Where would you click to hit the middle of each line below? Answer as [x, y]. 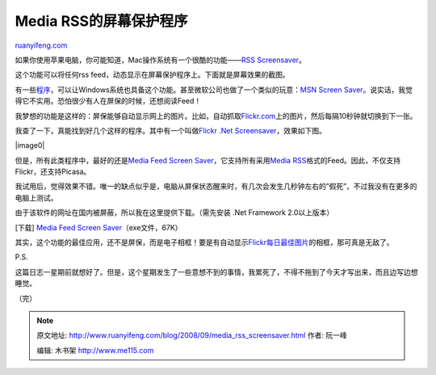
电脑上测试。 [36, 197]
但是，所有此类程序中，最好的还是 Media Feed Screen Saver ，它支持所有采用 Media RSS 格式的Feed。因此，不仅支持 [208, 160]
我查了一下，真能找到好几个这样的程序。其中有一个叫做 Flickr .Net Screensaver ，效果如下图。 [170, 130]
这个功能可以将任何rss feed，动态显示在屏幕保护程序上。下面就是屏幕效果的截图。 [152, 75]
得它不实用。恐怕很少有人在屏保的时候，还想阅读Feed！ [108, 101]
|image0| [30, 145]
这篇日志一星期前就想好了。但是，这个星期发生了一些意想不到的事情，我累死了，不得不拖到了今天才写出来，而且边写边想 [216, 272]
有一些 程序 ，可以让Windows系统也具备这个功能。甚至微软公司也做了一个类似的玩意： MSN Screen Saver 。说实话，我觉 [214, 90]
